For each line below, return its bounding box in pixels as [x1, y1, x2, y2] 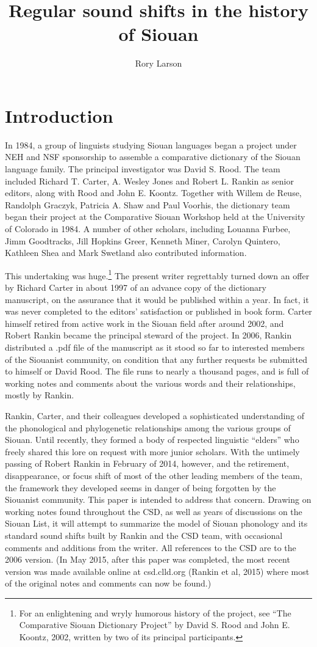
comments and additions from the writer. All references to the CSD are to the [5, 541, 296, 554]
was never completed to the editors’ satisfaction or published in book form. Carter [5, 305, 312, 318]
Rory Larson [135, 57, 182, 70]
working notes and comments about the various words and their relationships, [5, 376, 296, 389]
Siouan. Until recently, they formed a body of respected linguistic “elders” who [5, 433, 299, 446]
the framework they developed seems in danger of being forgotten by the [5, 481, 276, 494]
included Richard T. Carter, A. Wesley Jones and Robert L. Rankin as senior [5, 174, 294, 187]
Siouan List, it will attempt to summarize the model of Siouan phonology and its [5, 517, 308, 530]
